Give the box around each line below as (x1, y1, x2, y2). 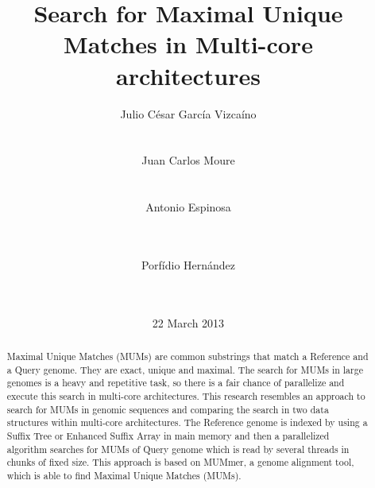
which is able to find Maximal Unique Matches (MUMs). (6, 468, 242, 482)
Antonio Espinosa (145, 199, 231, 215)
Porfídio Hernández (141, 256, 236, 273)
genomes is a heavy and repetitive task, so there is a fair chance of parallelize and (6, 376, 345, 389)
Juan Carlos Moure (141, 152, 235, 168)
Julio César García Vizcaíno (120, 105, 257, 122)
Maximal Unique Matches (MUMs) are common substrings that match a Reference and (6, 350, 369, 363)
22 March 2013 (152, 314, 225, 331)
